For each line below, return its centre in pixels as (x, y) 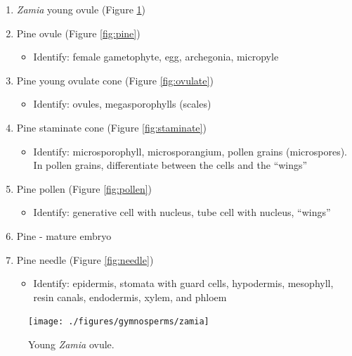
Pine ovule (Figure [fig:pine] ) (78, 33)
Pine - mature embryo (64, 235)
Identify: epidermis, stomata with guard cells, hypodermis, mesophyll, (183, 283)
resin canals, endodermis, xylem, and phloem (130, 297)
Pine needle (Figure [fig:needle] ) (85, 259)
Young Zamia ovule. (71, 344)
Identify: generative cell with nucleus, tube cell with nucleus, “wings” (182, 212)
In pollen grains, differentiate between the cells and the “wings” (170, 165)
